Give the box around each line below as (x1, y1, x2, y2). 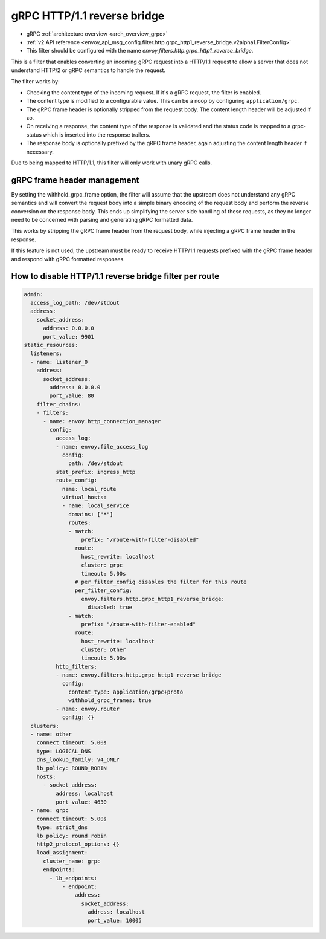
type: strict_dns (36, 824, 88, 831)
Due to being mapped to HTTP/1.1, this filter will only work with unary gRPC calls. (11, 159, 213, 166)
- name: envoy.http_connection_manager (43, 418, 161, 424)
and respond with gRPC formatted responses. (11, 255, 125, 262)
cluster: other (81, 646, 126, 653)
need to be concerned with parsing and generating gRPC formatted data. (11, 216, 193, 224)
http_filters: (55, 663, 98, 670)
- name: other (30, 730, 72, 738)
